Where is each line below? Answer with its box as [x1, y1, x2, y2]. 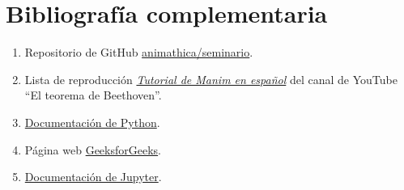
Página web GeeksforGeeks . [24, 141, 161, 158]
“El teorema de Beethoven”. [24, 87, 162, 103]
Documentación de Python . [24, 113, 160, 130]
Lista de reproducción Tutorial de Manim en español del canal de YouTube [24, 70, 398, 87]
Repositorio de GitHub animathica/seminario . [24, 44, 253, 61]
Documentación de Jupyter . [24, 168, 162, 185]
